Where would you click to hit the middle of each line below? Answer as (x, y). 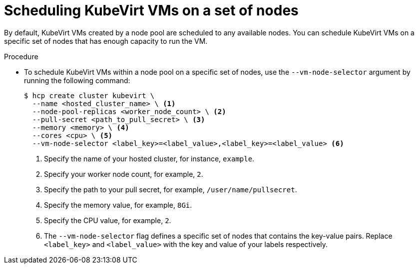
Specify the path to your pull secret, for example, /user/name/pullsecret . (171, 189)
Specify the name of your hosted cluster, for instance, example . (149, 158)
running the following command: (77, 80)
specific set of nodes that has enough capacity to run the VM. (106, 41)
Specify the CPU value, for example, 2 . (108, 220)
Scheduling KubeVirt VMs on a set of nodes (151, 10)
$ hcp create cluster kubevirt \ (89, 95)
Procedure (21, 56)
